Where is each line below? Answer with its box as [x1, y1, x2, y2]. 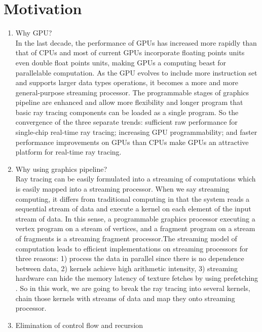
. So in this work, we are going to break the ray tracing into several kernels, [15, 282, 250, 293]
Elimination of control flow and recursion [15, 319, 143, 330]
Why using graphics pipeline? [15, 163, 107, 174]
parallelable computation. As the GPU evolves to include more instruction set [15, 67, 257, 78]
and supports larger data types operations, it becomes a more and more [15, 77, 239, 88]
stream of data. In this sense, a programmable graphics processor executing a [15, 213, 255, 224]
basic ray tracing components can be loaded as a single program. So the [15, 106, 239, 117]
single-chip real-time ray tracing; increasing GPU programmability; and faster [15, 127, 257, 137]
